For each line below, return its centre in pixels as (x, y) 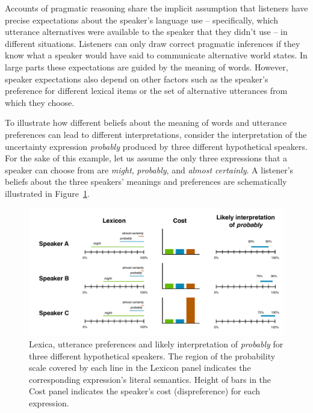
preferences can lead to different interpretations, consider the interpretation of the (156, 134)
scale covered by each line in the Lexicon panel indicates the (140, 368)
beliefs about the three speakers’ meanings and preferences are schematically (146, 182)
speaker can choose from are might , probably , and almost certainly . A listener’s (149, 169)
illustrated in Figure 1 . (47, 193)
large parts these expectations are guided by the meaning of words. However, (147, 67)
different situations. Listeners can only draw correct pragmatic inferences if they (153, 43)
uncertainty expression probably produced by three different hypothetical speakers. (156, 146)
